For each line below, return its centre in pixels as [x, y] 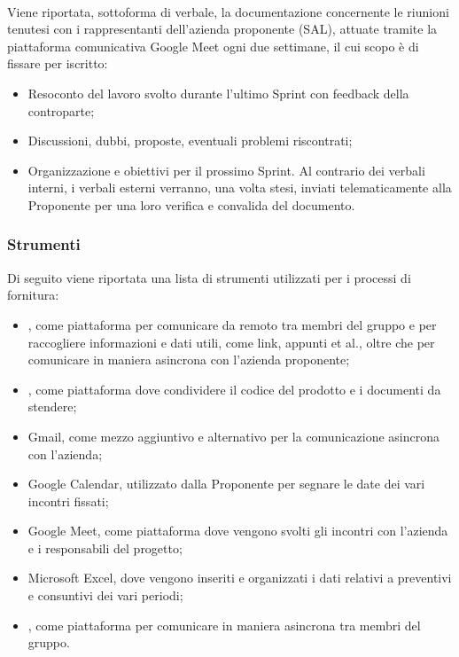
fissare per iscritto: [58, 63]
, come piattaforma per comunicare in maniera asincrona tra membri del [224, 625]
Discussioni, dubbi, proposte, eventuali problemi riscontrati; [190, 141]
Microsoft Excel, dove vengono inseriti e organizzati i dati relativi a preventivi [240, 578]
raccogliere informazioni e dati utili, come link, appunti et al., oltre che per [231, 342]
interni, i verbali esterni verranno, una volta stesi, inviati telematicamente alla [240, 188]
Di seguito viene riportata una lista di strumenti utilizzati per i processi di [209, 277]
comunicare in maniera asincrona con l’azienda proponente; [189, 360]
